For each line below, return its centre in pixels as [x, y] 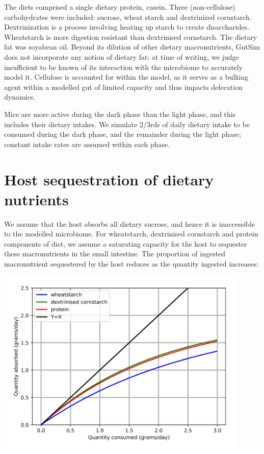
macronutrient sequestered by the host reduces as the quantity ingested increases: [131, 264]
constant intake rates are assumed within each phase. [87, 144]
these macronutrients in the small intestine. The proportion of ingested [115, 254]
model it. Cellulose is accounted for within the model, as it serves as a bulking [126, 77]
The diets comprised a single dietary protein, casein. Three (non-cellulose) [120, 7]
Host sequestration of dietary [109, 179]
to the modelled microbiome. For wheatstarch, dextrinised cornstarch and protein [131, 234]
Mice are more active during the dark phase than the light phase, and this [120, 114]
